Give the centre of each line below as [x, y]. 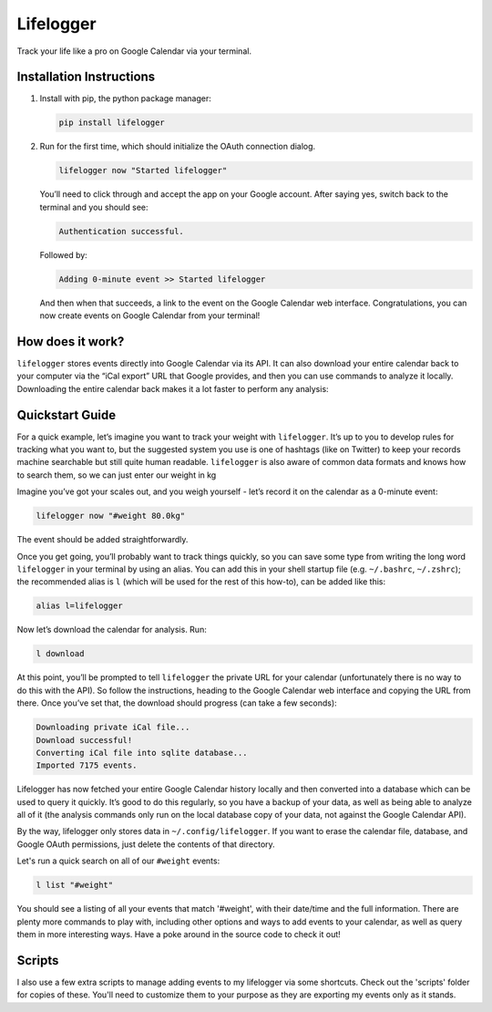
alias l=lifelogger [79, 606]
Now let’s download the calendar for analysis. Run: [112, 630]
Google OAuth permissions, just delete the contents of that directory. [146, 844]
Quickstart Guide [67, 415]
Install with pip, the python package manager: [125, 98]
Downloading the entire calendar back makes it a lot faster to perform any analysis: [173, 388]
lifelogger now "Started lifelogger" [143, 170]
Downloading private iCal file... [113, 728]
